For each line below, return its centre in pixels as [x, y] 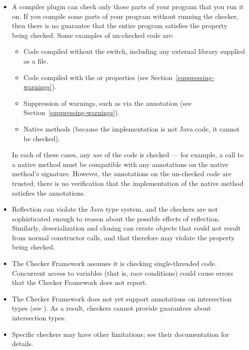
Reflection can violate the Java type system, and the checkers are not [115, 209]
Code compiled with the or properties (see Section [98, 77]
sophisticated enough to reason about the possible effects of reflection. [116, 218]
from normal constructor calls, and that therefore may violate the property [123, 237]
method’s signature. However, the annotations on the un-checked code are [122, 174]
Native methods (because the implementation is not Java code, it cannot [132, 128]
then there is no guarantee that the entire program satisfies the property [120, 25]
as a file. [36, 60]
